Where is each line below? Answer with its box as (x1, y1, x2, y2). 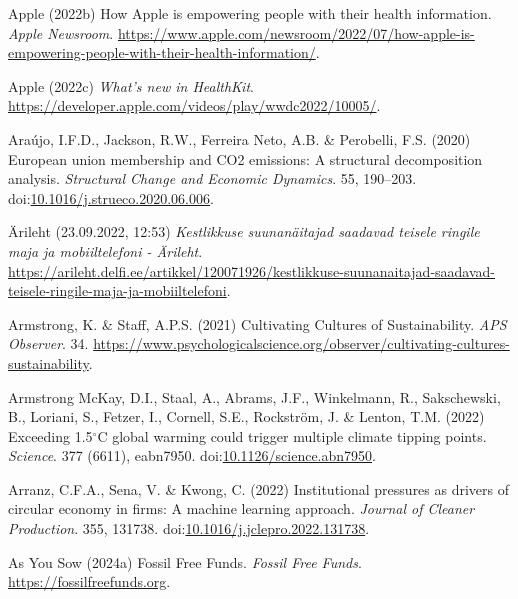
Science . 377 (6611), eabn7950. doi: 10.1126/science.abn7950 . (8, 445, 376, 466)
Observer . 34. (8, 333, 89, 354)
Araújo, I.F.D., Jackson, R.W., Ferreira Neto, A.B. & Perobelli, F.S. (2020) (8, 128, 471, 149)
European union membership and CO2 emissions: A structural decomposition (8, 148, 483, 169)
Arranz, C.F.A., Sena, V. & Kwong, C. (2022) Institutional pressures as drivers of (8, 478, 510, 499)
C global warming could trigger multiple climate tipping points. (97, 425, 487, 446)
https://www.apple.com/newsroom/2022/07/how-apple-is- (117, 22, 475, 43)
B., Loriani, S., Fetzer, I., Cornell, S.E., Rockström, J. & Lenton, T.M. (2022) (8, 406, 485, 427)
